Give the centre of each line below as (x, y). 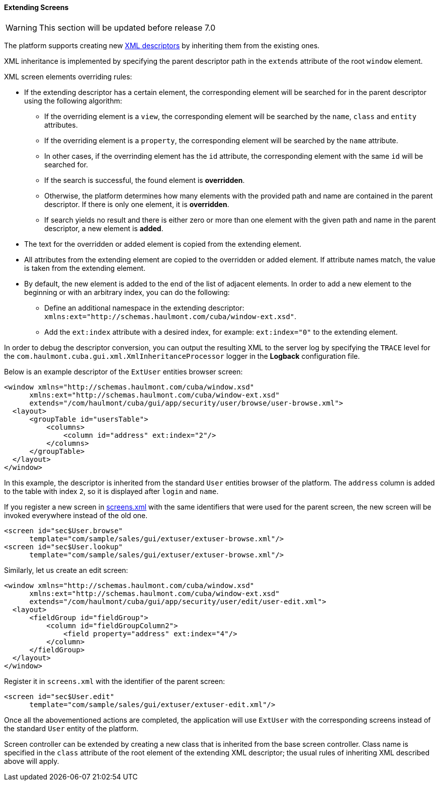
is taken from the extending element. (85, 268)
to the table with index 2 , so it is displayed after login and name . (111, 491)
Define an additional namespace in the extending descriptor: (144, 308)
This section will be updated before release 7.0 (127, 27)
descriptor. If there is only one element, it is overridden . (137, 204)
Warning (21, 27)
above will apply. (32, 761)
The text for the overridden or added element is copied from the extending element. (163, 244)
